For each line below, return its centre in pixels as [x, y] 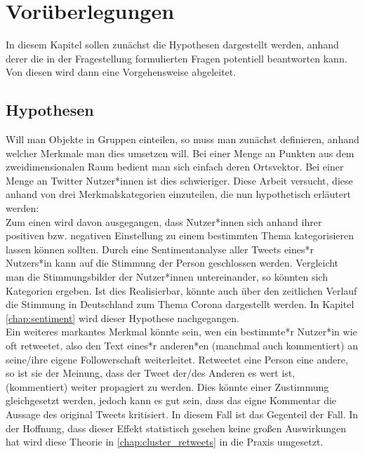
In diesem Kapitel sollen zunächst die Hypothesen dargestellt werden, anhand [172, 45]
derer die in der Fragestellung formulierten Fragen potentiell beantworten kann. [177, 58]
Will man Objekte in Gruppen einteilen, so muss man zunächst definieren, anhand [182, 139]
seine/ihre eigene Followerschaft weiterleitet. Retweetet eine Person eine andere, [177, 359]
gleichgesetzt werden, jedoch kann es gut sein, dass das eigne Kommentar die [171, 400]
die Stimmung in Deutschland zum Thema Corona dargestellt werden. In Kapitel [180, 304]
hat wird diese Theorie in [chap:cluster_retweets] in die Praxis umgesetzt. [165, 442]
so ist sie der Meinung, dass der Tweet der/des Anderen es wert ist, [151, 373]
